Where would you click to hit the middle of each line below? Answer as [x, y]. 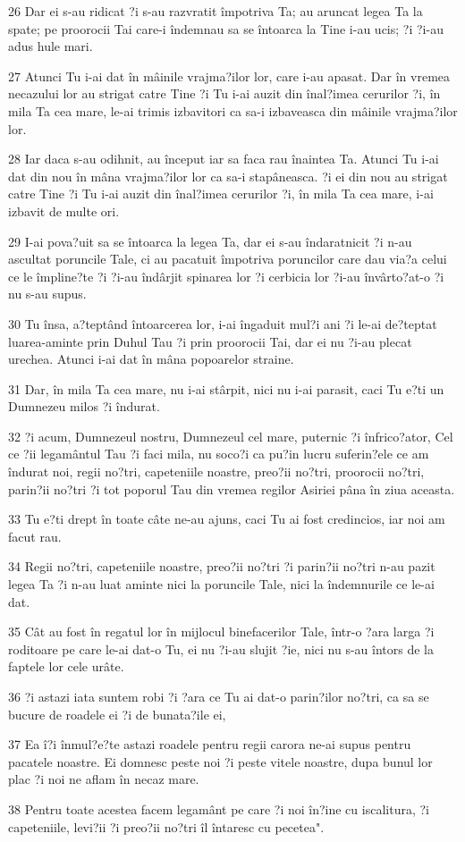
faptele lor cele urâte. [66, 666]
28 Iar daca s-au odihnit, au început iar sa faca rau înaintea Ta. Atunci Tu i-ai [224, 159]
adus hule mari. [51, 46]
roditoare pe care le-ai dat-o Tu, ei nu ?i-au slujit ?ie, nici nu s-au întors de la [221, 648]
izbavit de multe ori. [64, 210]
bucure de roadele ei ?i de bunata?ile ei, [117, 714]
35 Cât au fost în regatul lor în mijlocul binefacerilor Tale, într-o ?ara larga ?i [221, 631]
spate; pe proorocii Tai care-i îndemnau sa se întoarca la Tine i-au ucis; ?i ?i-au [226, 28]
